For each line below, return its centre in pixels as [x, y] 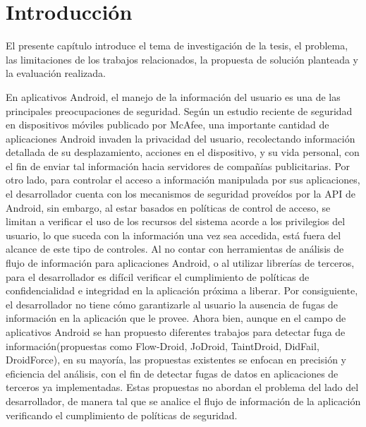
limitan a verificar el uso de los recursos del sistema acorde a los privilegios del [176, 221]
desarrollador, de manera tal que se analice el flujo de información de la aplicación [183, 401]
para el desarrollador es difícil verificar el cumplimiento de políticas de [158, 276]
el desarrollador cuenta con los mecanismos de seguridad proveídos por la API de [181, 194]
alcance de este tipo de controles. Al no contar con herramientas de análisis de [175, 249]
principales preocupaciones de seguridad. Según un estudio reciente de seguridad [179, 110]
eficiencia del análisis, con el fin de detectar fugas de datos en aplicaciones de [172, 373]
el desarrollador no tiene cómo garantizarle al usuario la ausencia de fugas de [172, 304]
